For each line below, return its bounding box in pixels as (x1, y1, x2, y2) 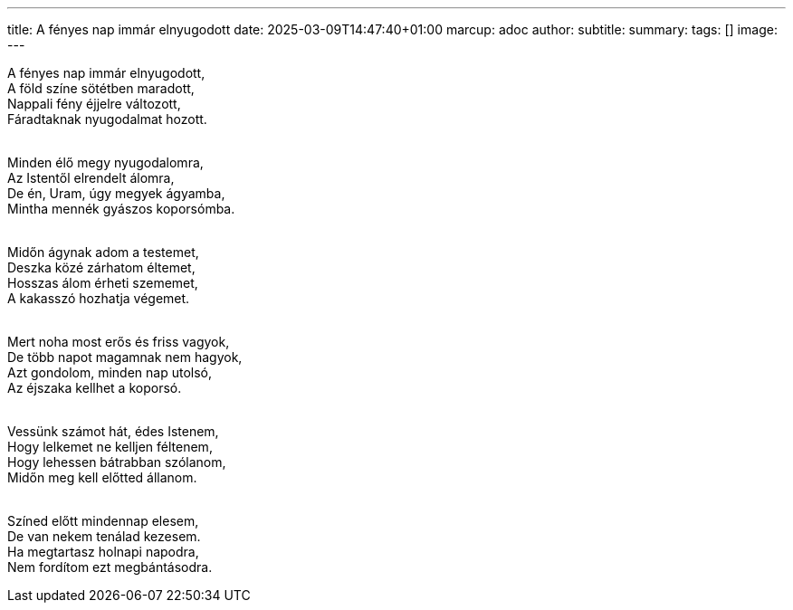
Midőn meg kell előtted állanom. (7, 470, 197, 485)
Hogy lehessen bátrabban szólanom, (7, 454, 226, 470)
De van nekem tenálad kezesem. (7, 529, 201, 544)
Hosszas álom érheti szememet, (7, 275, 198, 291)
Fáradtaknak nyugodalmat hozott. (7, 111, 207, 127)
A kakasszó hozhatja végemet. (7, 291, 190, 306)
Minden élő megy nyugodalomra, (7, 155, 204, 170)
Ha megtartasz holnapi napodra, (7, 544, 199, 559)
